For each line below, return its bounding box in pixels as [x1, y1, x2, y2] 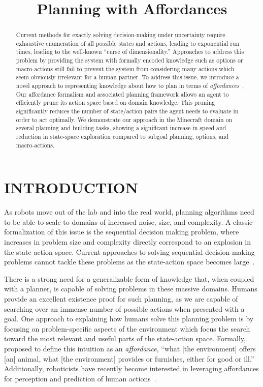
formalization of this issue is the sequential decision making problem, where [4, 226, 239, 237]
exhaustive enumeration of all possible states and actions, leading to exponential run [16, 39, 240, 47]
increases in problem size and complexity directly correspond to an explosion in [4, 236, 251, 247]
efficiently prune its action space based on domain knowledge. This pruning [16, 98, 215, 107]
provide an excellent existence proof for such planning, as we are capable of [4, 293, 238, 304]
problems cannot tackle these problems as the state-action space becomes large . [4, 256, 255, 267]
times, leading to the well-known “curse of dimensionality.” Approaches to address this [16, 47, 244, 56]
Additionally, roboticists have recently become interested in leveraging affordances [4, 363, 259, 374]
